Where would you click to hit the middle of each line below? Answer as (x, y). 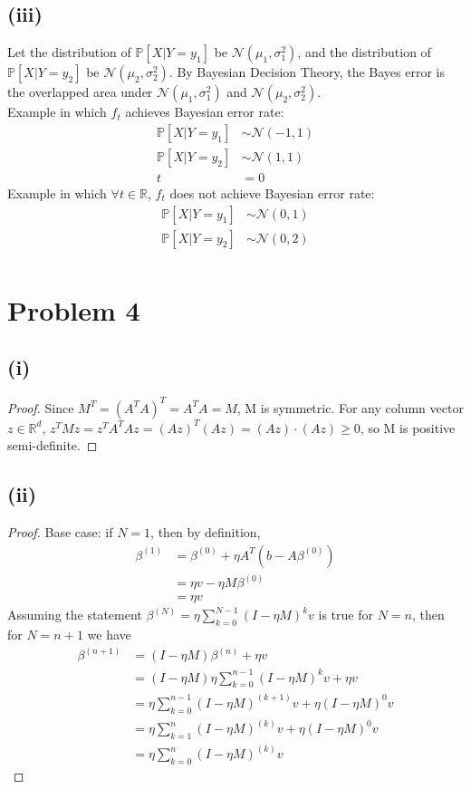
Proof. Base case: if (60, 532)
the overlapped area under (80, 92)
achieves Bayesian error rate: (205, 112)
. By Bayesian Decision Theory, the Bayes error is (307, 72)
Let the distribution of (69, 52)
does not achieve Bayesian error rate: (272, 192)
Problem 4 (74, 309)
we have (109, 634)
